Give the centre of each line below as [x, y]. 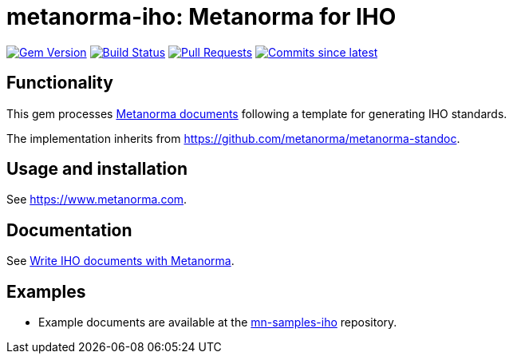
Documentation [69, 230]
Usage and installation [97, 169]
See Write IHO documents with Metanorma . [120, 261]
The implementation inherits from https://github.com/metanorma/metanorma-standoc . [233, 138]
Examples [46, 291]
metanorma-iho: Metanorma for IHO [201, 17]
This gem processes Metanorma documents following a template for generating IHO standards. [257, 113]
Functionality [60, 83]
